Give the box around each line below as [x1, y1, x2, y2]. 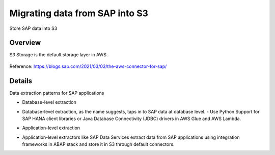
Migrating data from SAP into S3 [9, 8, 149, 19]
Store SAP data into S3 [9, 25, 58, 31]
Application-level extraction [22, 125, 80, 131]
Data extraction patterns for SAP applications [9, 90, 104, 96]
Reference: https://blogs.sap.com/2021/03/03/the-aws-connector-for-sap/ [9, 63, 167, 69]
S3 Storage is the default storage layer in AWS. [9, 52, 108, 58]
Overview [9, 38, 41, 47]
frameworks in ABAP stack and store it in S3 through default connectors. [22, 141, 175, 147]
